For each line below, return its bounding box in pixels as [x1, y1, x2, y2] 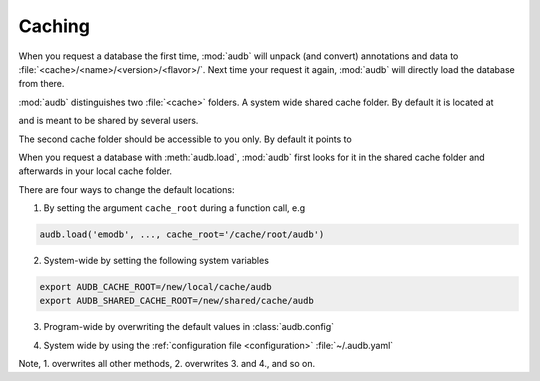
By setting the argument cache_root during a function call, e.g [43, 202, 306, 214]
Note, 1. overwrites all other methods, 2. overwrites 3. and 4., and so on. [18, 358, 315, 370]
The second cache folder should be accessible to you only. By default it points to [18, 133, 352, 145]
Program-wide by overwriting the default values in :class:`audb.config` [43, 321, 335, 333]
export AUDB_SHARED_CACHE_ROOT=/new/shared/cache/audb [39, 295, 314, 307]
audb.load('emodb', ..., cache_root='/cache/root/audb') [39, 229, 325, 240]
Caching [18, 15, 90, 37]
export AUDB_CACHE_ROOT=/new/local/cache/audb [39, 281, 272, 293]
